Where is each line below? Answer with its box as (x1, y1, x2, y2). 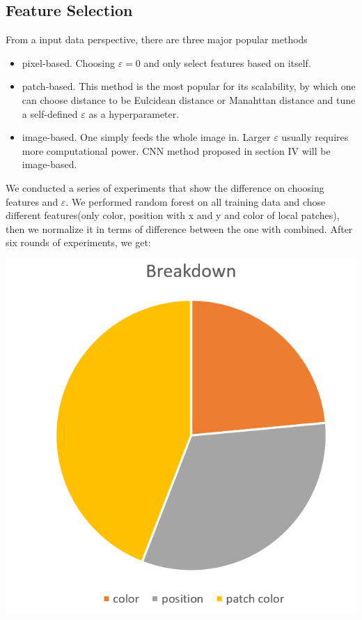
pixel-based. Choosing (22, 55, 115, 70)
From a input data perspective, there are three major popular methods (6, 32, 308, 47)
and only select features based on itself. (143, 55, 311, 70)
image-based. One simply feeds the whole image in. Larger (22, 130, 271, 144)
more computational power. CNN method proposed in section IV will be (22, 143, 331, 158)
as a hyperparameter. (88, 106, 180, 121)
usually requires (281, 130, 349, 144)
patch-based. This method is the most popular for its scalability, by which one (22, 79, 356, 93)
